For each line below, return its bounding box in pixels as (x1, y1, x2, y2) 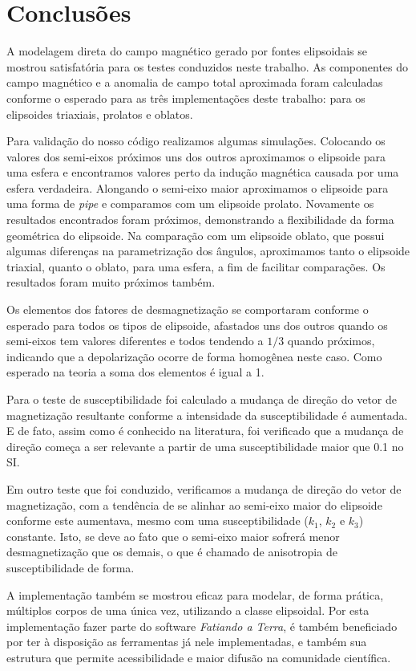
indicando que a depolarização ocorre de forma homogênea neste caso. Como (6, 348, 382, 364)
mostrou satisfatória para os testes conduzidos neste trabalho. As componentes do (6, 58, 409, 75)
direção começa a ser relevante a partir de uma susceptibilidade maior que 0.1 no (6, 437, 404, 454)
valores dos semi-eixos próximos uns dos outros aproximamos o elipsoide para (6, 148, 386, 165)
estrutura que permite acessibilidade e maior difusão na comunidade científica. (6, 649, 391, 665)
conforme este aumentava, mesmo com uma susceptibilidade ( (6, 512, 309, 529)
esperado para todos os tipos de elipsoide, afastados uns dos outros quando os (6, 316, 388, 333)
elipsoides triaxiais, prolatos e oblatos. (6, 105, 193, 122)
